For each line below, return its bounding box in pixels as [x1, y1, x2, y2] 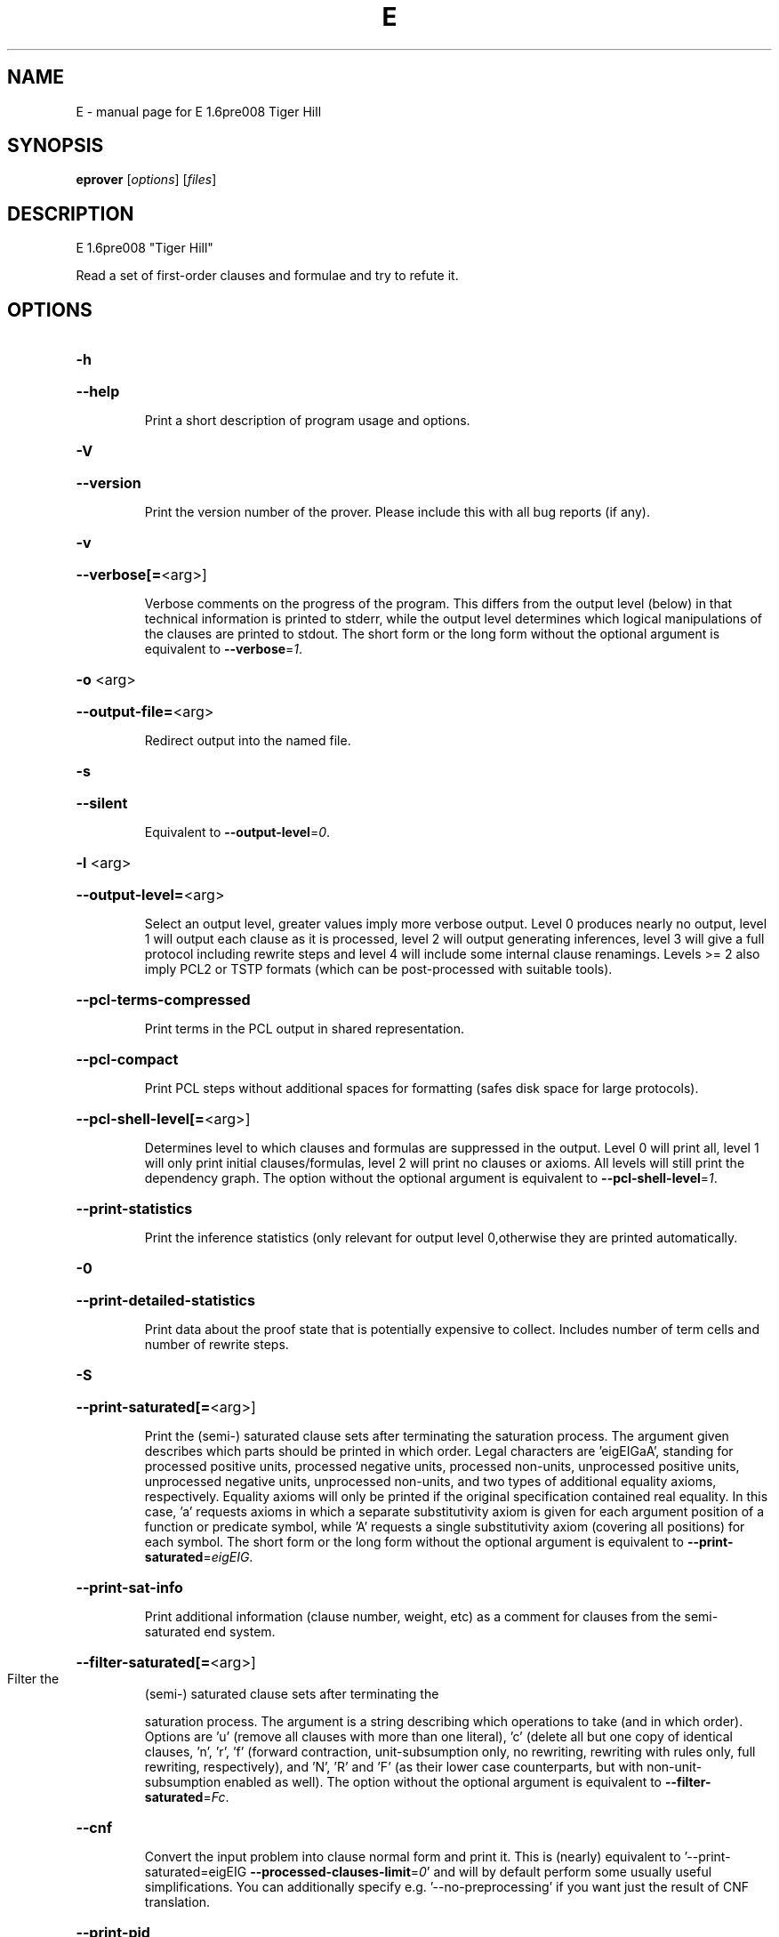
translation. [144, 1894, 211, 1910]
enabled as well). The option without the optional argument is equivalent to [224, 1774, 663, 1790]
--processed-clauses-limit [250, 1864, 411, 1880]
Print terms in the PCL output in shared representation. [144, 1021, 465, 1037]
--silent [76, 794, 128, 813]
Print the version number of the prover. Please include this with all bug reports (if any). [144, 504, 650, 520]
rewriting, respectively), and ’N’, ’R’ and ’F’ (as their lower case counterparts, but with [144, 1759, 644, 1775]
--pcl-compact [76, 1050, 179, 1069]
